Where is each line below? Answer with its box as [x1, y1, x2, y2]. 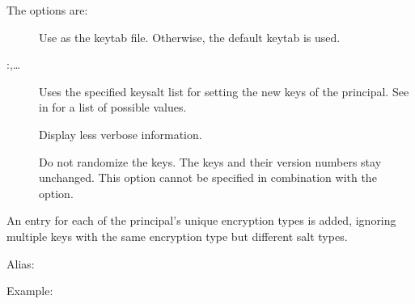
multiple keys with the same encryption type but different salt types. [6, 227, 348, 244]
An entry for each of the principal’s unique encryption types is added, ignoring [6, 212, 396, 229]
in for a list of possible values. [39, 99, 187, 116]
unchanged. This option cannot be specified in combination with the [39, 169, 377, 186]
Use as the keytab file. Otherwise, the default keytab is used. [39, 28, 341, 45]
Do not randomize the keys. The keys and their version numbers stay [39, 153, 382, 170]
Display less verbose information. [39, 125, 202, 142]
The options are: [6, 2, 88, 18]
